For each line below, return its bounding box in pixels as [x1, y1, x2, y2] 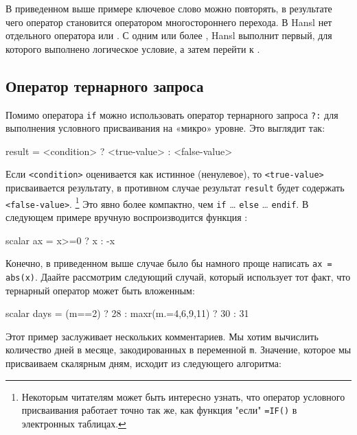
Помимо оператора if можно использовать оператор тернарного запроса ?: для [5, 107, 338, 121]
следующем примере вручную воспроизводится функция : [5, 210, 248, 224]
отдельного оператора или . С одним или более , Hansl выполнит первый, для [5, 28, 332, 43]
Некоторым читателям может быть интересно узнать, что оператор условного [21, 389, 345, 403]
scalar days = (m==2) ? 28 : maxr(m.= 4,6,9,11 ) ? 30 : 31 [5, 306, 249, 320]
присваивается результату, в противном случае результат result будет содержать [5, 180, 345, 195]
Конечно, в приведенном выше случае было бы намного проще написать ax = [5, 256, 332, 270]
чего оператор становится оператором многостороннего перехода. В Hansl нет [5, 14, 332, 29]
